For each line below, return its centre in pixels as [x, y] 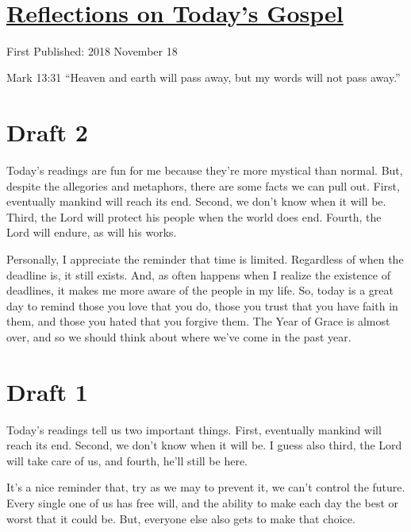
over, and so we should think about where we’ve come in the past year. [179, 336]
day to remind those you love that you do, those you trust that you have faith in [202, 305]
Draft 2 [47, 132]
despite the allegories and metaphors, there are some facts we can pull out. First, [203, 185]
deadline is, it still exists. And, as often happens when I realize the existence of [198, 274]
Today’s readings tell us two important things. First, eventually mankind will [194, 429]
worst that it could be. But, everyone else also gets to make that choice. [181, 518]
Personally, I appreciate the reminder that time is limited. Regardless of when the [205, 259]
